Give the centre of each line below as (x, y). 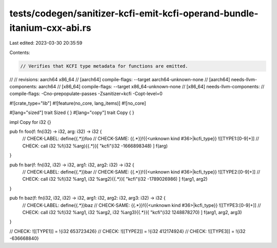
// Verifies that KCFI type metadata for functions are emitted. (104, 66)
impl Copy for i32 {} (30, 122)
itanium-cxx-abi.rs (51, 28)
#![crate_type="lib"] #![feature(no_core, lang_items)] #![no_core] (78, 103)
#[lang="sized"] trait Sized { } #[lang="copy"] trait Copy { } (72, 112)
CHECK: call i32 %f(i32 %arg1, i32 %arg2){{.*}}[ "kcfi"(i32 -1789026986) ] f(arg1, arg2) (115, 179)
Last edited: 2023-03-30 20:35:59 (46, 43)
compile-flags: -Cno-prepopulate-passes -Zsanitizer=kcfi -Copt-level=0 (86, 94)
